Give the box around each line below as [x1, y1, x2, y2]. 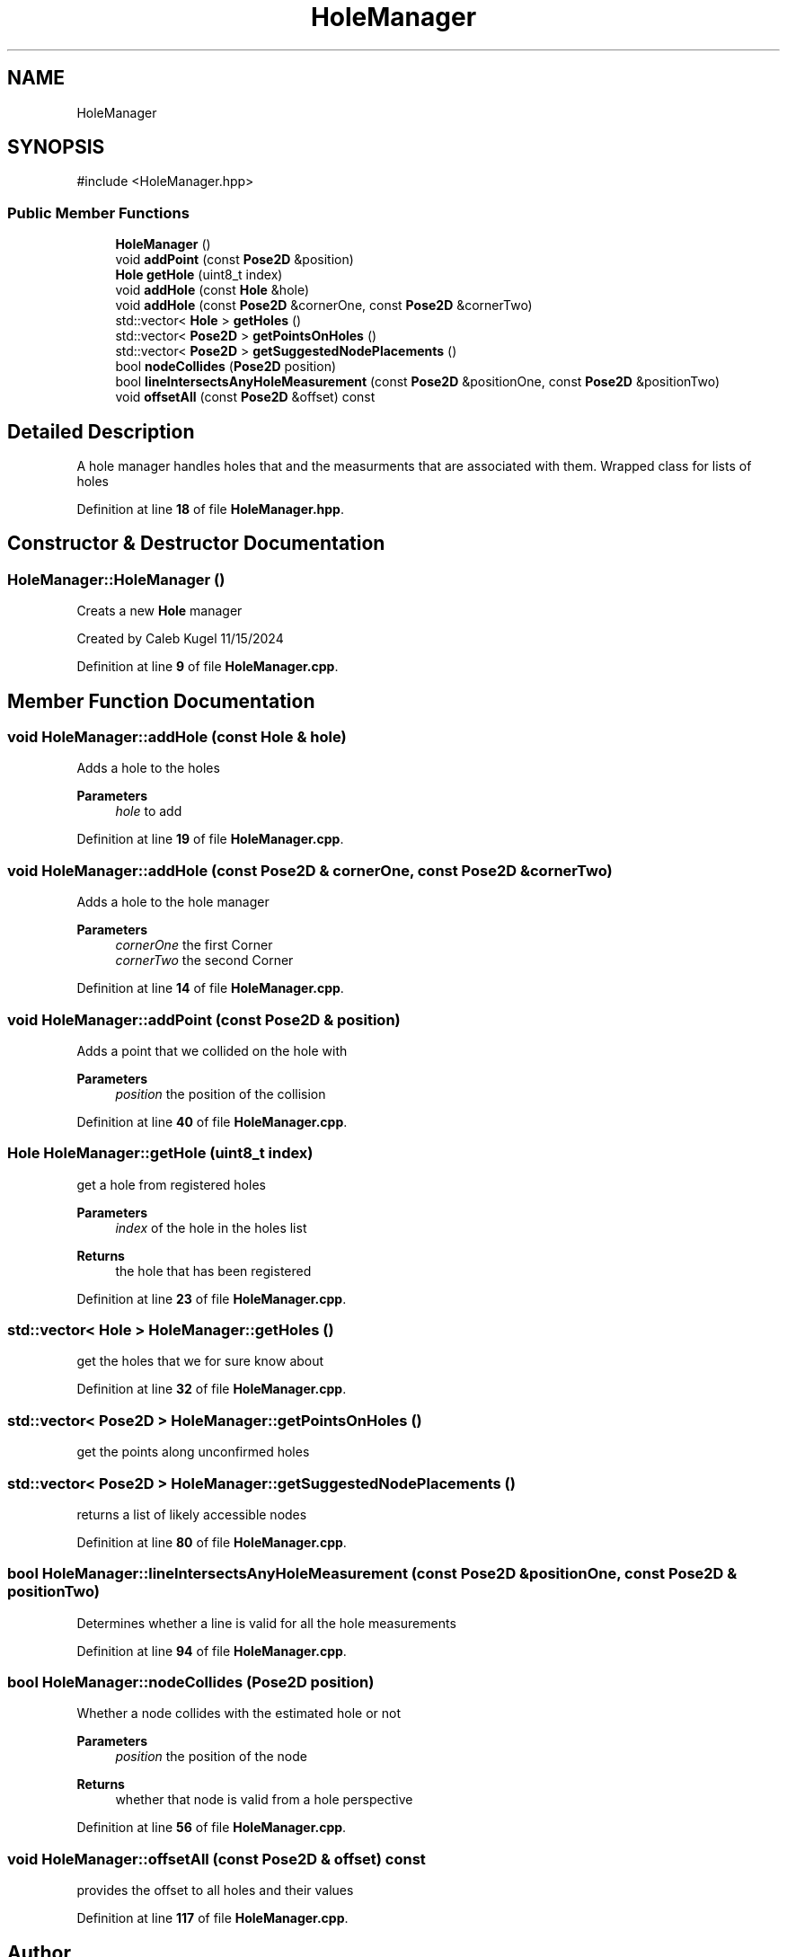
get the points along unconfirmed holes [76, 1444, 310, 1460]
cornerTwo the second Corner [115, 952, 294, 969]
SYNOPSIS [7, 136, 105, 159]
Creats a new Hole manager [76, 603, 243, 619]
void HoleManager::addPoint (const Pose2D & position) [7, 1010, 401, 1029]
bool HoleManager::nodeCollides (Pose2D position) [7, 1673, 375, 1692]
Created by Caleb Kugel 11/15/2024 [76, 631, 284, 647]
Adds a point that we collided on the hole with [76, 1042, 348, 1058]
